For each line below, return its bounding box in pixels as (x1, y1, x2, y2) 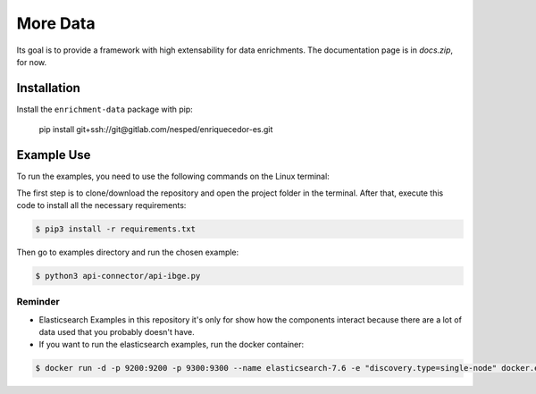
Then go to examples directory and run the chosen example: (16, 247, 239, 257)
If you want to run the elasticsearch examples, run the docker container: (38, 340, 305, 350)
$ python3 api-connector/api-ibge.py (35, 271, 201, 281)
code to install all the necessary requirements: (16, 199, 187, 210)
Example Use (16, 147, 91, 163)
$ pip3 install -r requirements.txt (35, 223, 197, 234)
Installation (16, 80, 80, 96)
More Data (16, 13, 96, 33)
